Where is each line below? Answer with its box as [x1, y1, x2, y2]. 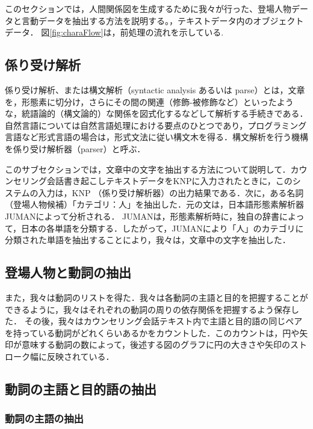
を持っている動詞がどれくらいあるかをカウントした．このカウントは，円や [5, 326, 300, 339]
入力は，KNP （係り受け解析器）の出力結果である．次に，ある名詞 [38, 186, 304, 199]
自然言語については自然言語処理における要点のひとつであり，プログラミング [5, 119, 307, 131]
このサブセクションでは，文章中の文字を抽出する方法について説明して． [5, 162, 291, 175]
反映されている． [46, 350, 114, 362]
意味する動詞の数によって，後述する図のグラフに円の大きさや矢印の [21, 338, 290, 351]
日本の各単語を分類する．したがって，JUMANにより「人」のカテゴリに [21, 221, 304, 234]
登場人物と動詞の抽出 [5, 263, 131, 282]
